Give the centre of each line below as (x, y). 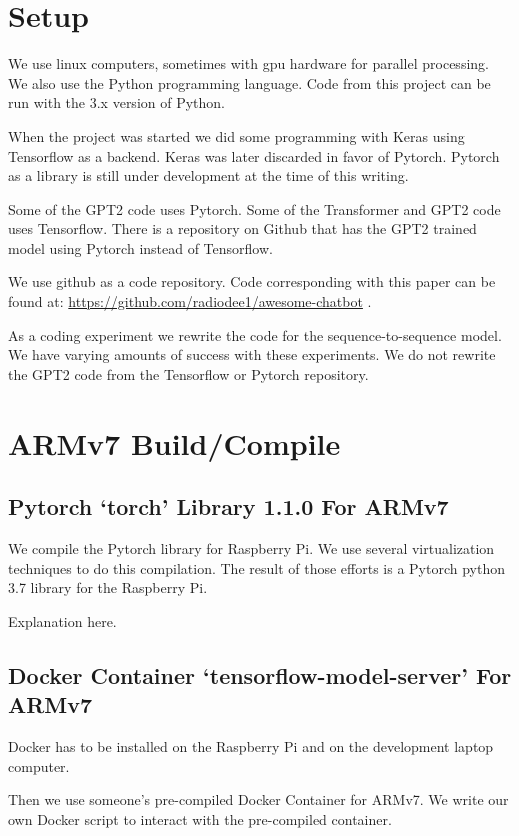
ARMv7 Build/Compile (174, 442)
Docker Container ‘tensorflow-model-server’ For (260, 674)
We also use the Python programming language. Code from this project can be (249, 82)
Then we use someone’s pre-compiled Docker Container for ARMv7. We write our (258, 799)
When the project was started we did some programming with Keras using (236, 135)
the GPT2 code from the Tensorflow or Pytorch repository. (188, 373)
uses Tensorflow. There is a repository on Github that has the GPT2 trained (242, 228)
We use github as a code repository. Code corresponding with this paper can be (252, 281)
